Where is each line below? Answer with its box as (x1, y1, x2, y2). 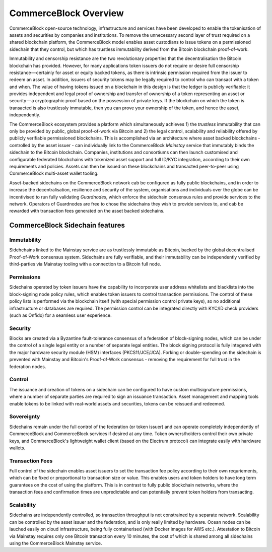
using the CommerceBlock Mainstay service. (9, 540, 103, 546)
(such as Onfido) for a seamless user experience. (9, 312, 112, 318)
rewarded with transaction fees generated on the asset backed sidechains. (9, 208, 165, 214)
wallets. (9, 445, 26, 451)
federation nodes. (9, 363, 46, 370)
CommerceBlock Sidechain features (9, 221, 125, 230)
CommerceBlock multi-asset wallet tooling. (9, 170, 99, 176)
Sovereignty (9, 413, 40, 420)
